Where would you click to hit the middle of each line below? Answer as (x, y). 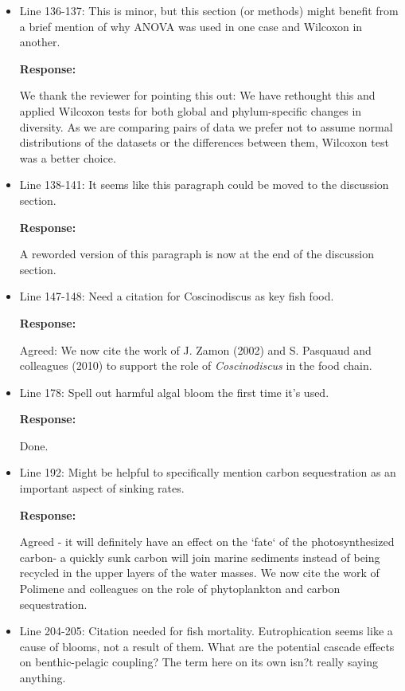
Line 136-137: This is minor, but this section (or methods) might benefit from (209, 10)
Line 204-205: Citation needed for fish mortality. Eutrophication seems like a (206, 631)
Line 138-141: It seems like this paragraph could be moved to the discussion (204, 185)
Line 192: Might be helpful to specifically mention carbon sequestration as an (208, 472)
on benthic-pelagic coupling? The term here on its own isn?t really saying (199, 662)
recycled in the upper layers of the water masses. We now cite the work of (199, 573)
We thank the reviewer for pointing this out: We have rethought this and (197, 95)
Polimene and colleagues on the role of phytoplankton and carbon (180, 589)
